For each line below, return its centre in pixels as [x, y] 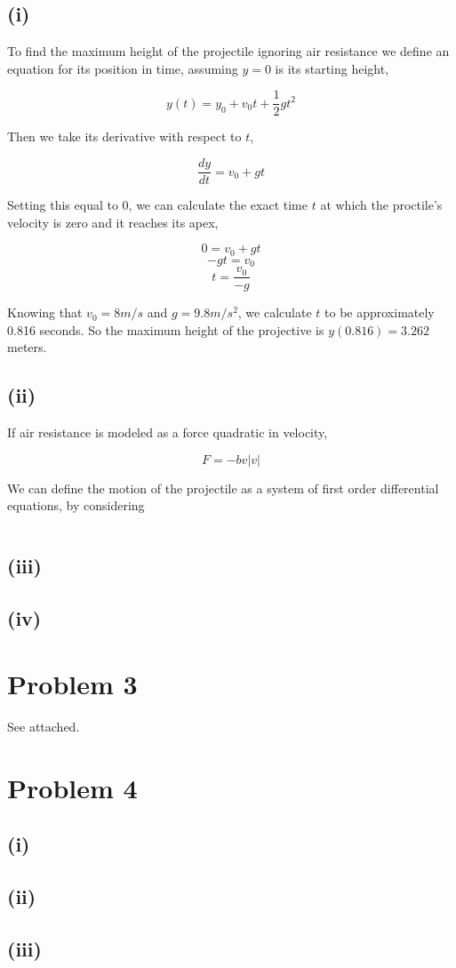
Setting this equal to [63, 205]
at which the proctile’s [381, 205]
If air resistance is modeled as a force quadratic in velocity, [168, 432]
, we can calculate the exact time [218, 205]
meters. [27, 347]
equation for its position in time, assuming [123, 68]
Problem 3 [72, 683]
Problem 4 [72, 787]
